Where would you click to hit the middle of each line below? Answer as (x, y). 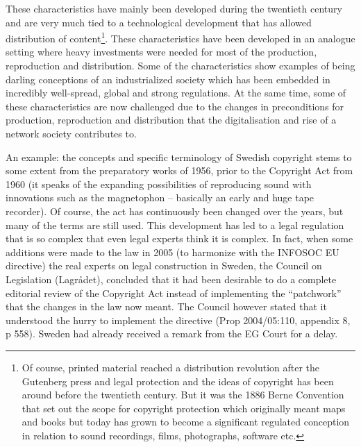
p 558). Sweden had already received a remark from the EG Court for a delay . (172, 334)
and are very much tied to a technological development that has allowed (159, 22)
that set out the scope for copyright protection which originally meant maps (184, 408)
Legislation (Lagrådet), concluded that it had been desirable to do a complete (171, 279)
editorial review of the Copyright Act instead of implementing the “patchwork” (174, 293)
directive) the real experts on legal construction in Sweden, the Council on (164, 265)
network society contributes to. (71, 133)
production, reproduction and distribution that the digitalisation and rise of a (171, 120)
